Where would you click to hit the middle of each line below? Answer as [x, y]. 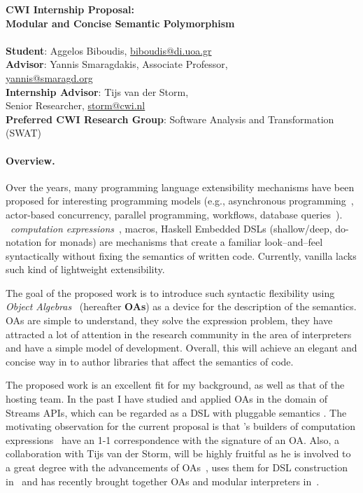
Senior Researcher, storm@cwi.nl [76, 105]
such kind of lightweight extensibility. [85, 269]
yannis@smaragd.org [49, 77]
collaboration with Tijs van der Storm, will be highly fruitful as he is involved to [178, 453]
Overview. [30, 160]
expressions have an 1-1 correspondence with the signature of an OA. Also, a [172, 439]
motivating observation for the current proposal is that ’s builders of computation [180, 426]
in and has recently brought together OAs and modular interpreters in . [163, 481]
